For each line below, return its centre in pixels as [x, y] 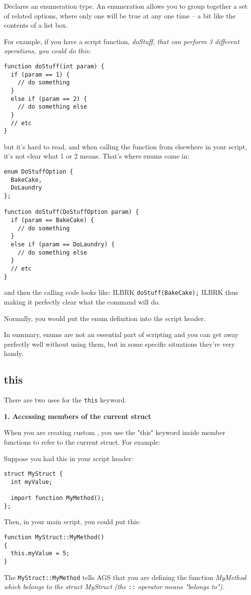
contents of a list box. [36, 25]
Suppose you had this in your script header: [69, 458]
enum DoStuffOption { [39, 172]
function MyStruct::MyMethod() [54, 537]
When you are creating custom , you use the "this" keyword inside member [115, 432]
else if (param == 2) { [49, 99]
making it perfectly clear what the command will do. [82, 301]
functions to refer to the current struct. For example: [82, 442]
